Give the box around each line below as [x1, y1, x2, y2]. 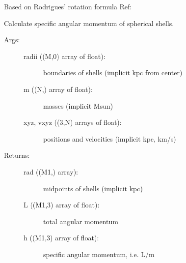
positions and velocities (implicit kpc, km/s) [43, 133, 176, 144]
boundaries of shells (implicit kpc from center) [43, 67, 183, 78]
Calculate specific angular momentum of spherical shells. [4, 18, 174, 28]
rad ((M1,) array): [24, 166, 78, 176]
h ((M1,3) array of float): [24, 233, 99, 243]
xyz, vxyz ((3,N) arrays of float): [24, 117, 122, 127]
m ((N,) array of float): [24, 84, 93, 94]
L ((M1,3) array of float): [24, 200, 100, 210]
